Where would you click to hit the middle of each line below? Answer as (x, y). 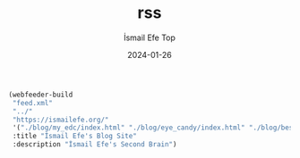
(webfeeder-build (41, 95)
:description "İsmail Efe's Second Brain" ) (94, 145)
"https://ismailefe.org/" (60, 120)
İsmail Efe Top (150, 37)
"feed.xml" (32, 103)
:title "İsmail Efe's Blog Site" (75, 137)
